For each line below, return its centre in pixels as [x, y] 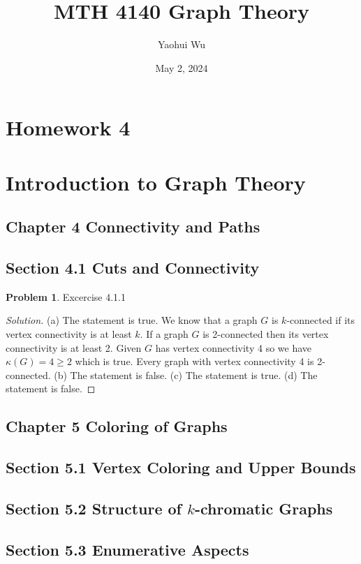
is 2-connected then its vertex [266, 334]
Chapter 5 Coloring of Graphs [117, 426]
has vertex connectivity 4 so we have [234, 347]
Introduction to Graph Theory [156, 182]
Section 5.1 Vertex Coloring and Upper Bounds [181, 467]
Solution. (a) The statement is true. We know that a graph [132, 320]
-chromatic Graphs [264, 508]
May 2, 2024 [182, 67]
